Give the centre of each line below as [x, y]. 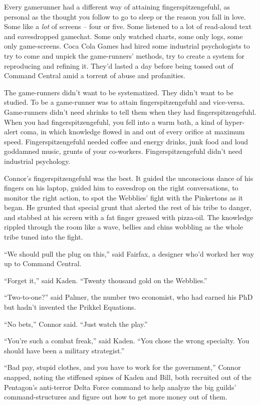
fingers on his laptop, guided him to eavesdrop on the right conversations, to [121, 188]
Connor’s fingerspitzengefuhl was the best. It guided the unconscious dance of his [129, 178]
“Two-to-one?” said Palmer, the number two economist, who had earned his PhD [128, 297]
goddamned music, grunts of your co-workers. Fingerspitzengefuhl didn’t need [123, 151]
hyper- [235, 122]
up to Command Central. [43, 263]
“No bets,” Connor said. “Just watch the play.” [76, 324]
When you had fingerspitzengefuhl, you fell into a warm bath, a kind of [113, 122]
